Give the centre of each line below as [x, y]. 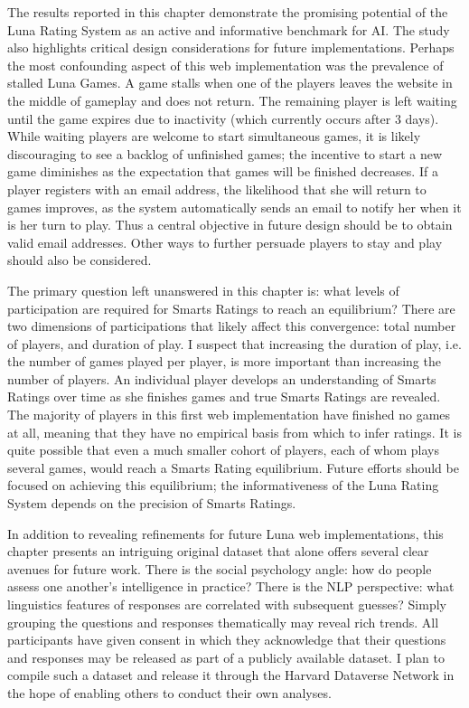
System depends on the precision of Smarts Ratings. [152, 503]
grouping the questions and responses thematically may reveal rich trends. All [223, 622]
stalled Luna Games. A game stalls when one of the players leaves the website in [230, 83]
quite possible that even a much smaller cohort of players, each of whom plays [224, 450]
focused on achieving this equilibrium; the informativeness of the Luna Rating [223, 485]
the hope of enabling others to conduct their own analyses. [169, 692]
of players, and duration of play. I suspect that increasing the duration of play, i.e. [234, 343]
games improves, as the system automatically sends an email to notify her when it [234, 207]
